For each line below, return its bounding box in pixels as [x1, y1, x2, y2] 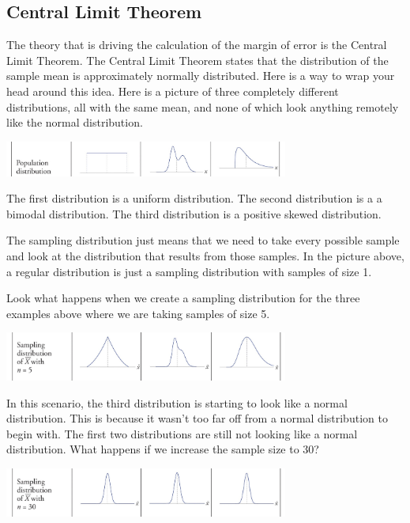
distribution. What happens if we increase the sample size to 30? [6, 441, 319, 457]
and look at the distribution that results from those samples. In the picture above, [6, 247, 404, 263]
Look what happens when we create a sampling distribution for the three [6, 290, 360, 306]
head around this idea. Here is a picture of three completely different [6, 82, 339, 99]
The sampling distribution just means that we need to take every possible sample [6, 232, 400, 248]
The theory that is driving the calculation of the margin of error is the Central [6, 36, 387, 53]
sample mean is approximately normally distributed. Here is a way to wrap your [6, 67, 395, 84]
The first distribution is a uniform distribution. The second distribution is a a [6, 190, 382, 207]
